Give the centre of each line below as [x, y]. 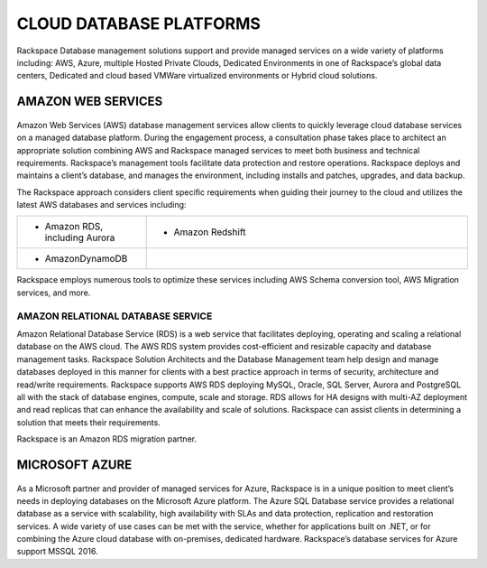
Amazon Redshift [210, 232]
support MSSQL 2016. [57, 552]
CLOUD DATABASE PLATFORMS [139, 23]
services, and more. [54, 293]
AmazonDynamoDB [86, 259]
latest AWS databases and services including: [101, 205]
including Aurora [80, 237]
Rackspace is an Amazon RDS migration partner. [107, 439]
